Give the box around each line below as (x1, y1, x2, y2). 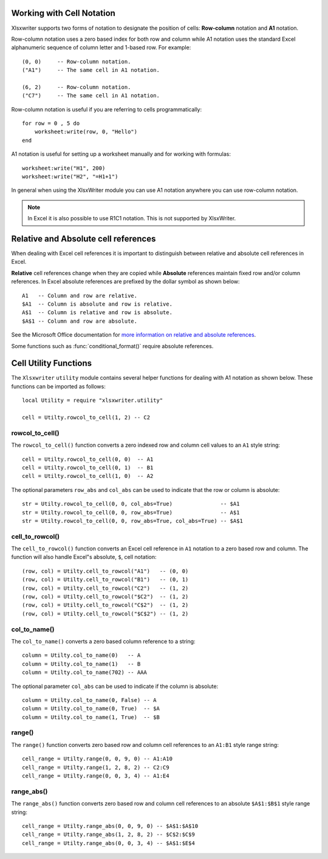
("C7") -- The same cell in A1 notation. (22, 92, 160, 99)
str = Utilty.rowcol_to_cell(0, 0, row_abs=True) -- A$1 (22, 509, 240, 516)
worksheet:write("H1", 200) (22, 164, 106, 172)
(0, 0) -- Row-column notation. (22, 58, 131, 65)
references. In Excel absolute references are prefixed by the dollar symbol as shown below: (11, 278, 240, 286)
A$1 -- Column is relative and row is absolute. (22, 309, 173, 316)
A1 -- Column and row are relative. (22, 292, 138, 299)
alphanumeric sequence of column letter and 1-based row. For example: (11, 44, 191, 51)
